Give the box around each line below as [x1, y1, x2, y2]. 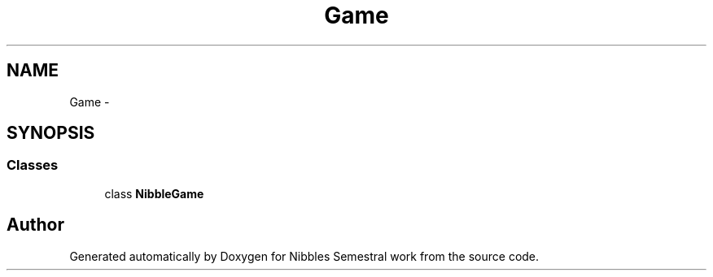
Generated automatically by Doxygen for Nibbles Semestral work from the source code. [69, 249, 540, 263]
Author [7, 214, 64, 236]
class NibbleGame [104, 186, 204, 201]
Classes [7, 157, 59, 174]
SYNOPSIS [7, 123, 95, 144]
